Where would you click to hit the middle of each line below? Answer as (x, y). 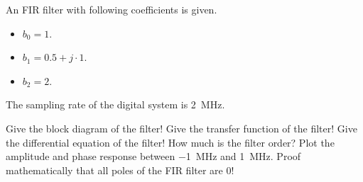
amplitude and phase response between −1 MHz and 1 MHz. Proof (153, 156)
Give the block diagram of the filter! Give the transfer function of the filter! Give (181, 128)
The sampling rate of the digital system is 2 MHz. (115, 104)
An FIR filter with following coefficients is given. (112, 9)
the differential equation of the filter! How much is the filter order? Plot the (170, 142)
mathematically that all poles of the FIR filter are (114, 170)
